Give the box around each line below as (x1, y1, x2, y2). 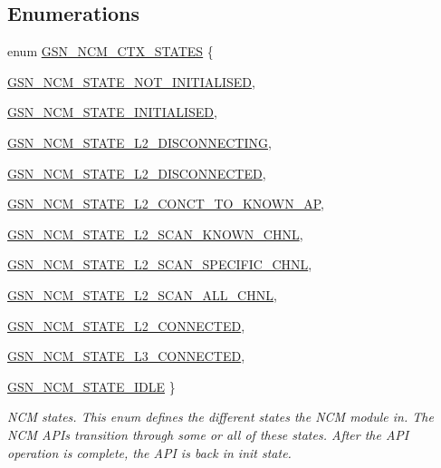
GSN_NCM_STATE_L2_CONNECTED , (7, 316, 245, 335)
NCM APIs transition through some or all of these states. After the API (7, 424, 409, 444)
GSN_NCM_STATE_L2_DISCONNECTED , (7, 163, 266, 182)
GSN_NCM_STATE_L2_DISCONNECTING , (7, 132, 272, 151)
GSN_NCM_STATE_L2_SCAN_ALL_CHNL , (7, 285, 277, 304)
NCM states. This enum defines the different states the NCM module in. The (7, 407, 434, 426)
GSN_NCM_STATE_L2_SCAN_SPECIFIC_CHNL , (7, 255, 312, 274)
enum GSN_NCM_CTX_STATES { (7, 42, 214, 61)
